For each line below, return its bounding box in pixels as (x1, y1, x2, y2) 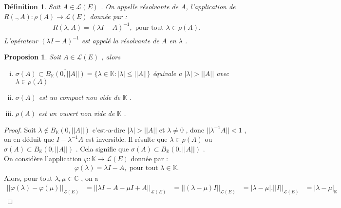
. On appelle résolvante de (100, 1, 179, 11)
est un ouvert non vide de (38, 108, 115, 118)
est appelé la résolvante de (81, 35, 159, 45)
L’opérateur (4, 35, 38, 45)
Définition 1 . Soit (4, 1, 60, 11)
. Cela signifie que (76, 143, 129, 153)
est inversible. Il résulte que (85, 134, 168, 144)
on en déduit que (4, 134, 55, 144)
